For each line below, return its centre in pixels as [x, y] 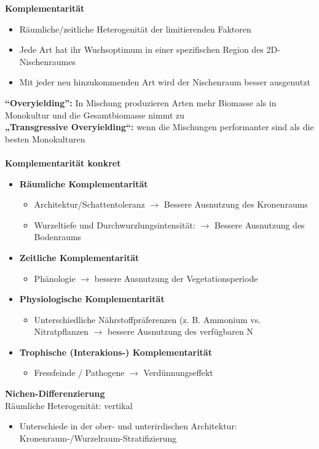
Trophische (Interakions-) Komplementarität [116, 352]
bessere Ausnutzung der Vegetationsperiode [176, 278]
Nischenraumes [47, 61]
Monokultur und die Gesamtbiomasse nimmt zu [95, 115]
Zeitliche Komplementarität [79, 257]
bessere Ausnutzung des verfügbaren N [180, 331]
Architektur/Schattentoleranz [89, 204]
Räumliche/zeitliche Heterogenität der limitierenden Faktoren [135, 29]
